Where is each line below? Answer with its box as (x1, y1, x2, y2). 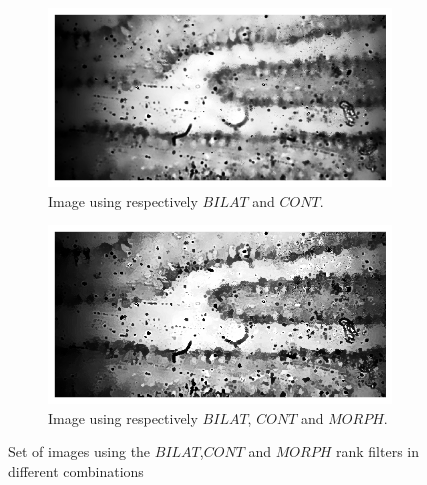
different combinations (8, 460, 144, 481)
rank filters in (335, 441, 419, 462)
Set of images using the (8, 441, 151, 462)
